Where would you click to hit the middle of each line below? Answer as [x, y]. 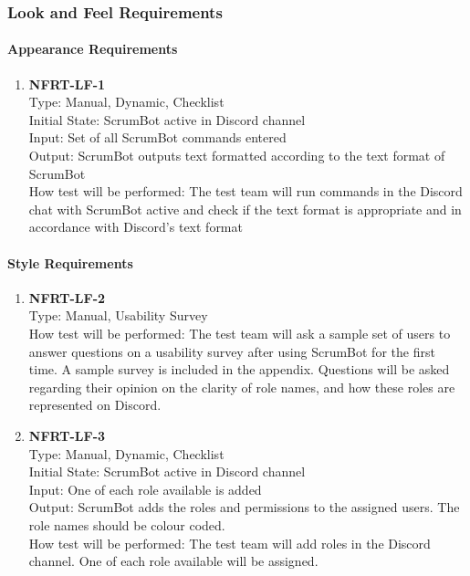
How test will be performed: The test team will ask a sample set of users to [240, 333]
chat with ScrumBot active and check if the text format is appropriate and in [245, 209]
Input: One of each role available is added [145, 489]
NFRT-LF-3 [67, 435]
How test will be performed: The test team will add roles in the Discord [230, 543]
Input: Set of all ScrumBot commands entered [157, 137]
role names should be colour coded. [127, 524]
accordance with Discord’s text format [136, 227]
